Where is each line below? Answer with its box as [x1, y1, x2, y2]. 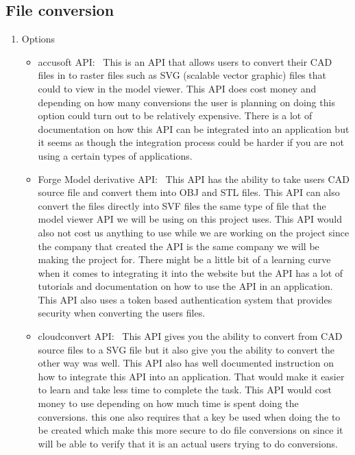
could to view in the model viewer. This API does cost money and [38, 81, 317, 95]
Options [21, 32, 56, 46]
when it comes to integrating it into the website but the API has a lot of [38, 265, 343, 280]
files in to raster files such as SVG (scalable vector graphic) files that [38, 68, 326, 82]
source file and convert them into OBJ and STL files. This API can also [38, 185, 340, 199]
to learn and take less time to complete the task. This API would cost [38, 382, 332, 397]
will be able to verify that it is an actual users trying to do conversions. [38, 436, 338, 450]
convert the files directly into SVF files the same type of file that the [38, 198, 326, 212]
